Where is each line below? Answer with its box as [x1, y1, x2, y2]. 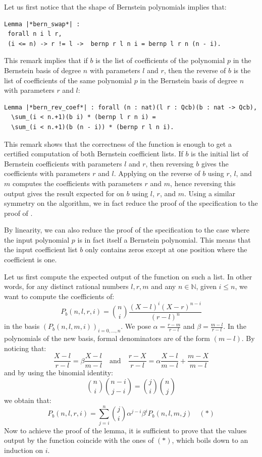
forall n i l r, [8, 30, 62, 38]
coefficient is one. [4, 254, 57, 265]
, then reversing [145, 158, 194, 168]
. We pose [121, 321, 151, 331]
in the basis [4, 321, 40, 331]
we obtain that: [4, 394, 51, 405]
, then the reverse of [164, 65, 226, 75]
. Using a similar [184, 188, 235, 198]
